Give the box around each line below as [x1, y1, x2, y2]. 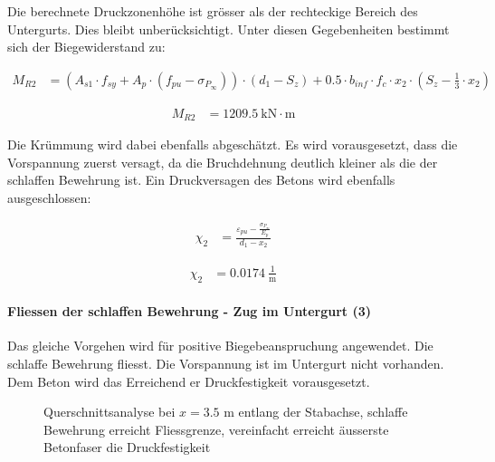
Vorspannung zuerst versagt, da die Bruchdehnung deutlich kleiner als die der [7, 152, 438, 171]
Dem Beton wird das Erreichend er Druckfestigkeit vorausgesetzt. [7, 371, 370, 390]
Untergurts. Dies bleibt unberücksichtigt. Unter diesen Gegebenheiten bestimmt [7, 19, 450, 38]
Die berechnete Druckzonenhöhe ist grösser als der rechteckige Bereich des [7, 2, 418, 20]
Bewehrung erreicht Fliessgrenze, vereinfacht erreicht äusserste [43, 419, 389, 438]
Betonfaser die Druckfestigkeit [43, 438, 211, 457]
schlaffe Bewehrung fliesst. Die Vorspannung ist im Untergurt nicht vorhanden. [7, 354, 444, 373]
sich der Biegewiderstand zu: [7, 37, 166, 56]
